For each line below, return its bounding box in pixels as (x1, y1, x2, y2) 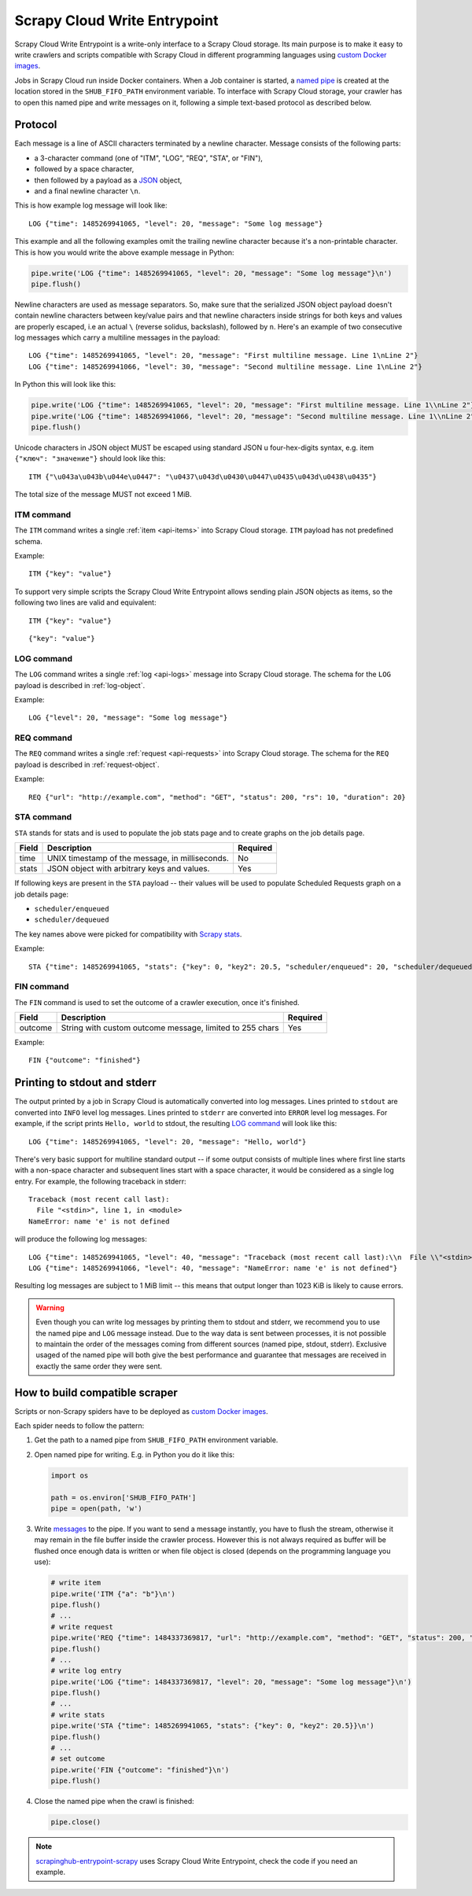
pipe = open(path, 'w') (50, 1504, 143, 1513)
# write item (50, 1578, 101, 1588)
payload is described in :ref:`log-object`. (14, 680, 146, 690)
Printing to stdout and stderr (14, 1076, 157, 1089)
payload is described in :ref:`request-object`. (14, 760, 160, 769)
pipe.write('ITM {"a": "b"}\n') (50, 1589, 176, 1598)
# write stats (50, 1710, 105, 1719)
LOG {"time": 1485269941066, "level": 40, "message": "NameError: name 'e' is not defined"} (28, 1264, 398, 1273)
